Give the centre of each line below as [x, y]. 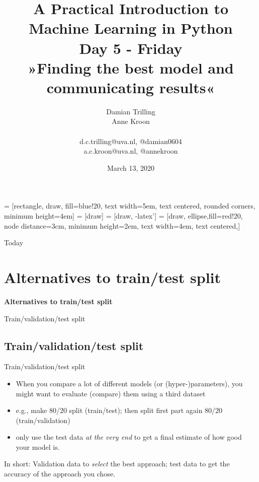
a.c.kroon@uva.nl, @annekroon [131, 151]
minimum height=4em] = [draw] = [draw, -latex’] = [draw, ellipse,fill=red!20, [123, 216]
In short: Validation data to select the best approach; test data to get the [117, 464]
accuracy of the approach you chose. [60, 474]
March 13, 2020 [131, 167]
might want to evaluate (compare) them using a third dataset [111, 393]
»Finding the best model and [131, 67]
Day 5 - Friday [131, 48]
